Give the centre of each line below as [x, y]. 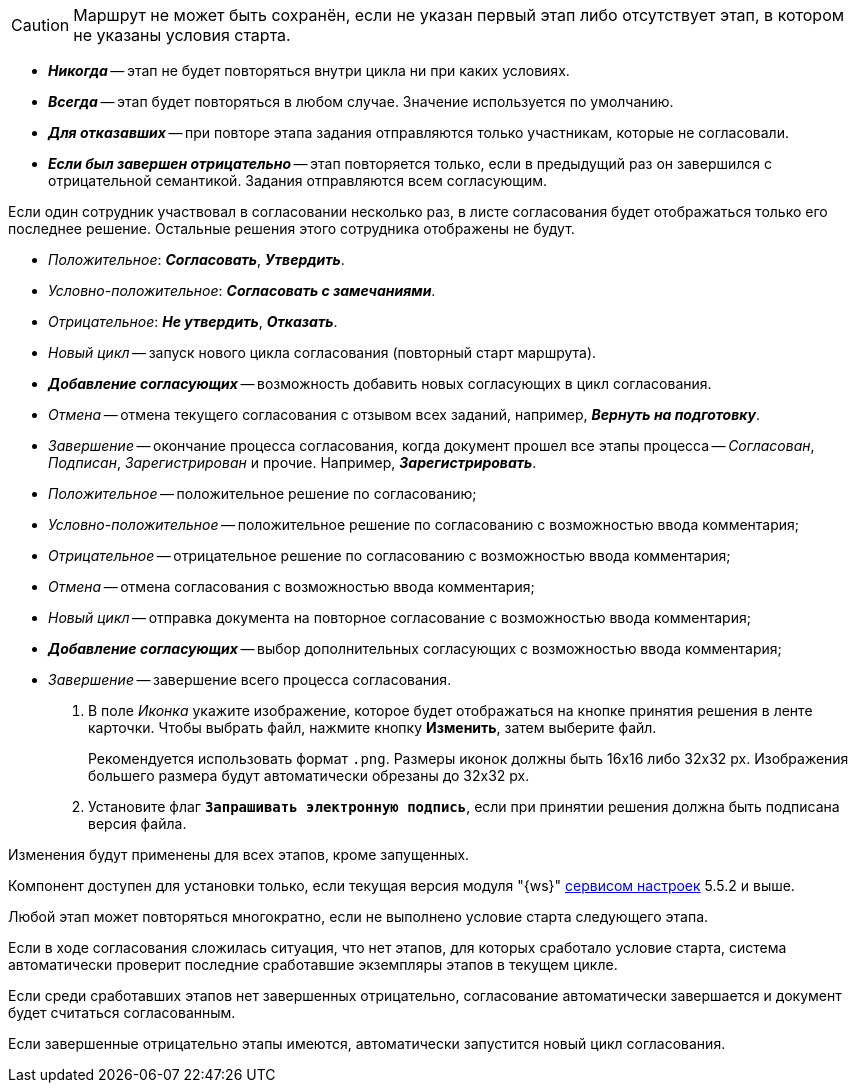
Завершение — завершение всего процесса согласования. [250, 679]
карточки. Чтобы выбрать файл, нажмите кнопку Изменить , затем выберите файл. [372, 727]
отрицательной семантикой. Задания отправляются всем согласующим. [298, 180]
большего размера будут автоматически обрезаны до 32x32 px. [309, 775]
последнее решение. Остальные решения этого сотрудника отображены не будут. [291, 228]
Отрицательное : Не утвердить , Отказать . [193, 321]
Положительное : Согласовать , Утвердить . [196, 259]
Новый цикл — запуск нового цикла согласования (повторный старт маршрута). [322, 352]
